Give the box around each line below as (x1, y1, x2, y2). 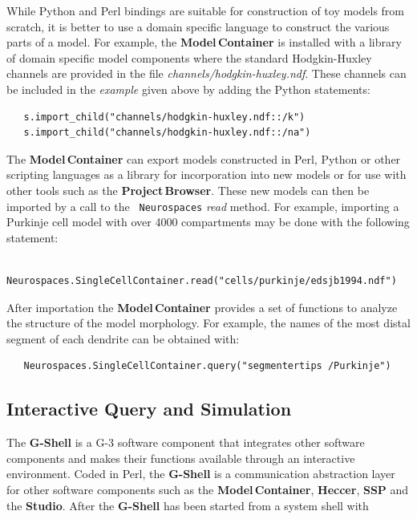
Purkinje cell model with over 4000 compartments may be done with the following (6, 213, 410, 230)
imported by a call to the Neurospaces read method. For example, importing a (6, 197, 399, 214)
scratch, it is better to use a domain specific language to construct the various (6, 18, 390, 34)
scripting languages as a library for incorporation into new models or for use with (6, 166, 407, 183)
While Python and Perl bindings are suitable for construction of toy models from (6, 2, 405, 18)
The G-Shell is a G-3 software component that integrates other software (6, 434, 365, 451)
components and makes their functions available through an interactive (6, 449, 355, 466)
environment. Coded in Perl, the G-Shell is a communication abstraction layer (6, 465, 395, 482)
